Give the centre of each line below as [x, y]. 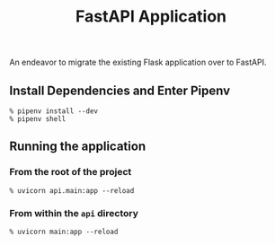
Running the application [78, 147]
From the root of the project [71, 172]
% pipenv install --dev [54, 111]
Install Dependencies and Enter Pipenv [120, 90]
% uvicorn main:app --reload [64, 232]
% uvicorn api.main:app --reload [72, 190]
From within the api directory [74, 213]
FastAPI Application [151, 17]
